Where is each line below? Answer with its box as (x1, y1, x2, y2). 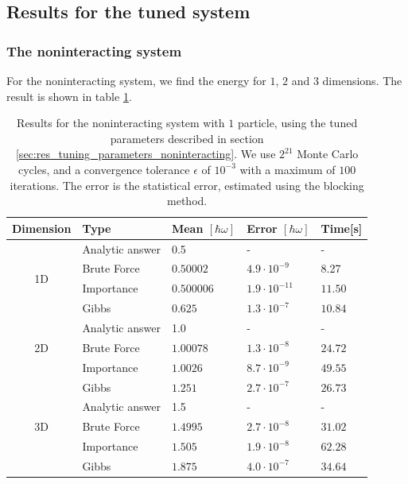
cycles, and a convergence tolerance (17, 161, 190, 177)
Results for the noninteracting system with (17, 114, 225, 131)
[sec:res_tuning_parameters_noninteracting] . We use (15, 145, 276, 162)
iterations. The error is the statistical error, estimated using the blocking (10, 176, 364, 193)
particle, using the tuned (237, 114, 358, 131)
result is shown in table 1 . (6, 87, 132, 104)
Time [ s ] (321, 219, 363, 236)
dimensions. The (322, 72, 402, 88)
